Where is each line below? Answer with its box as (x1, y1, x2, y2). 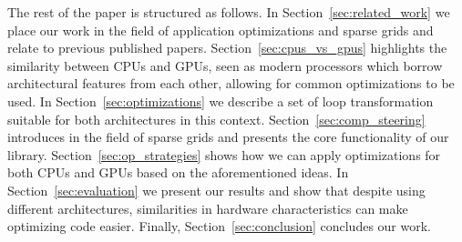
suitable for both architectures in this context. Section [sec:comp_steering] (7, 109, 426, 128)
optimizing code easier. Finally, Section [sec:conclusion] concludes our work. (7, 217, 431, 236)
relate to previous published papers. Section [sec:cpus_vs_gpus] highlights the (7, 38, 447, 57)
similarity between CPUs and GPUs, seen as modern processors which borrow (7, 55, 443, 75)
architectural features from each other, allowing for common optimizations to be (7, 74, 455, 93)
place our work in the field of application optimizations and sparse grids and (7, 20, 434, 39)
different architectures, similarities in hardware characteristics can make (7, 198, 408, 217)
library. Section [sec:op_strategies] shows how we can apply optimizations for (7, 145, 441, 164)
